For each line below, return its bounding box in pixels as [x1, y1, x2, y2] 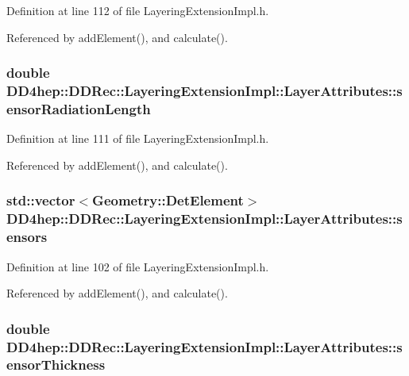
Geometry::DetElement [92, 190, 244, 210]
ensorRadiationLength [6, 98, 151, 118]
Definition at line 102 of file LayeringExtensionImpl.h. [6, 258, 269, 274]
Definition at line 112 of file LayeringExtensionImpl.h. [6, 2, 269, 18]
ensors [6, 227, 48, 247]
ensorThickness [6, 355, 106, 374]
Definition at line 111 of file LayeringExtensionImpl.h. [6, 130, 269, 147]
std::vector [6, 190, 75, 210]
